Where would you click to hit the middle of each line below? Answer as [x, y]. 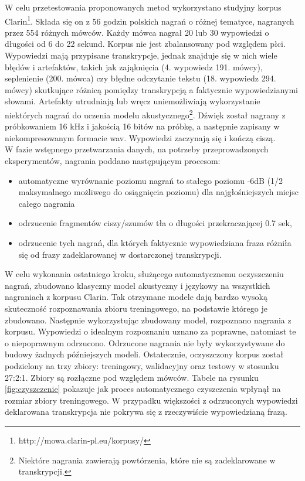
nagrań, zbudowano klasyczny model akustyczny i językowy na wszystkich [138, 285]
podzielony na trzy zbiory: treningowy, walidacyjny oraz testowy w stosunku [142, 365]
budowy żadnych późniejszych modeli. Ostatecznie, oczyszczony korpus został [144, 354]
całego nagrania [47, 203]
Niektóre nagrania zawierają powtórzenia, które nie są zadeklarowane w [147, 460]
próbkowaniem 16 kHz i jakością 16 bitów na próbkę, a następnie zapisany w [142, 126]
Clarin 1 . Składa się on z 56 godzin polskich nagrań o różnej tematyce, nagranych [150, 20]
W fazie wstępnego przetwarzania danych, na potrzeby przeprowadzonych [137, 149]
